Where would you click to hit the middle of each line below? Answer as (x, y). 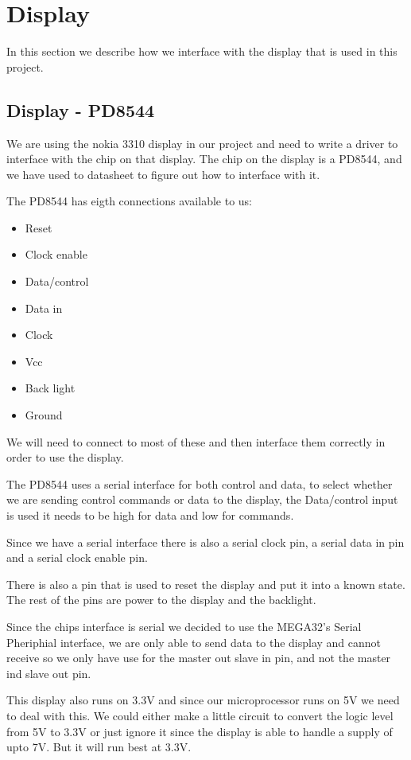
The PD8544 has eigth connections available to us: (129, 201)
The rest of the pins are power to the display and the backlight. (161, 600)
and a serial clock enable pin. (77, 557)
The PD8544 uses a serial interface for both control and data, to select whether (200, 483)
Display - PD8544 (81, 109)
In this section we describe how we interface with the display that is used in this (202, 51)
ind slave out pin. (49, 673)
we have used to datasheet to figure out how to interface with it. (163, 174)
